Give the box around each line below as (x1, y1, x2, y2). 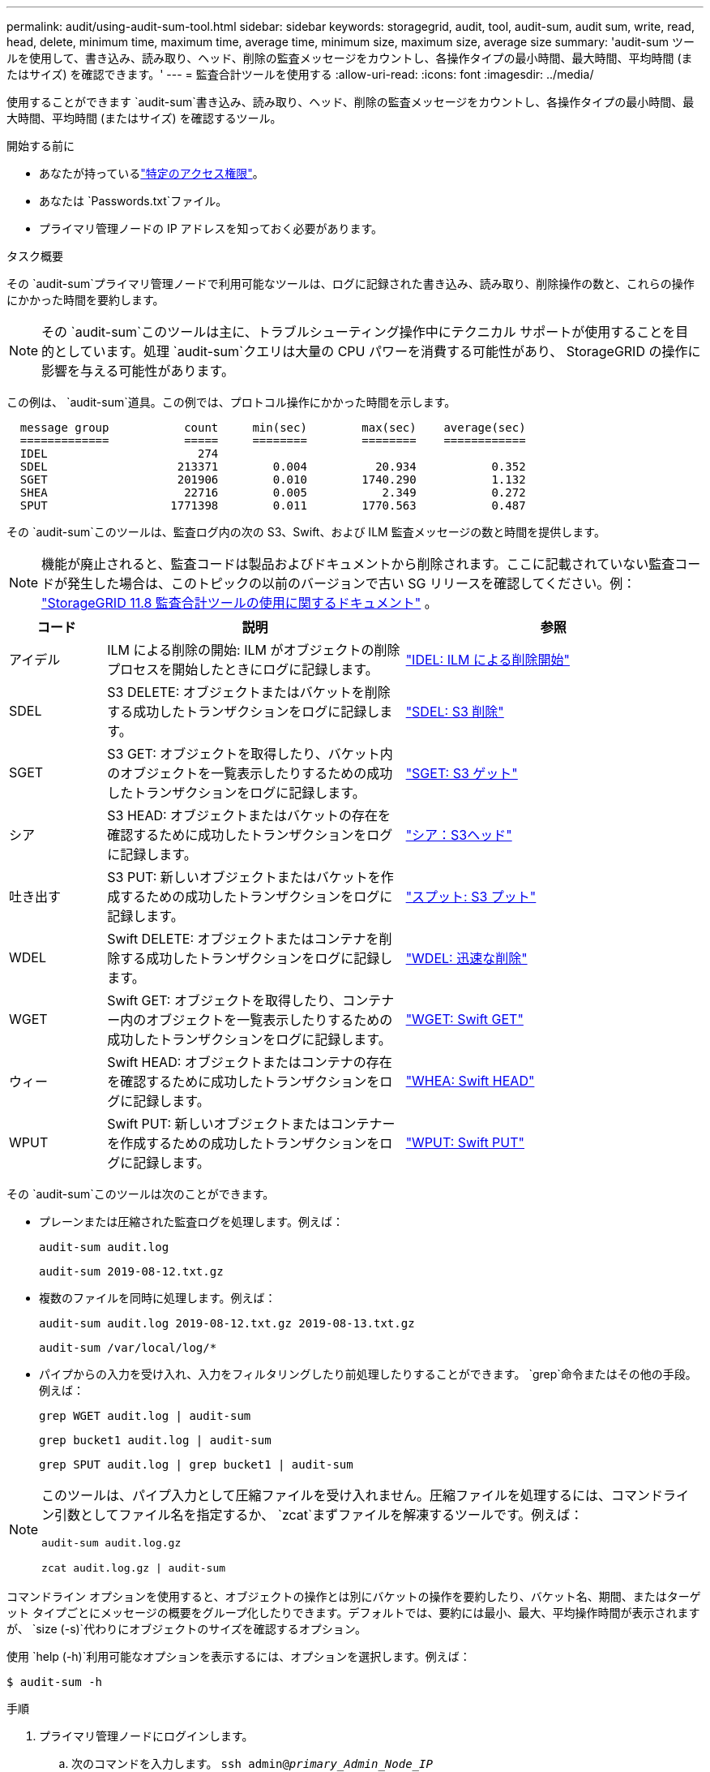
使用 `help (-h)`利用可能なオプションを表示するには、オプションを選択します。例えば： (6, 1649, 471, 1663)
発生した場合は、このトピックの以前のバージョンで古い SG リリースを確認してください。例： (67, 575, 636, 591)
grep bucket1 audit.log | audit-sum (39, 1434, 272, 1447)
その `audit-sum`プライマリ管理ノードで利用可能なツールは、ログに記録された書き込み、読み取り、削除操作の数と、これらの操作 (6, 277, 695, 290)
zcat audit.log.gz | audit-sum (41, 1562, 226, 1574)
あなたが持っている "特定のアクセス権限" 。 (39, 166, 264, 180)
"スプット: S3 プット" (405, 888, 537, 905)
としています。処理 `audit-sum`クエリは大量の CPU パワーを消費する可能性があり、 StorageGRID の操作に (54, 343, 701, 359)
